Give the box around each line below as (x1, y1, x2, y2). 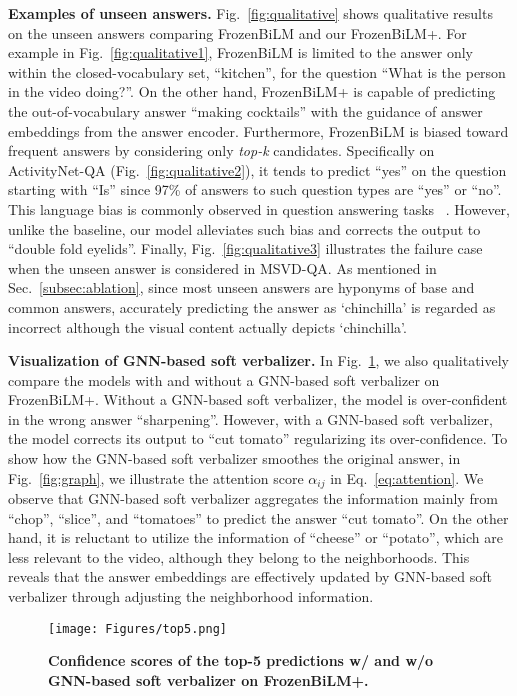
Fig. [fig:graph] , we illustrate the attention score (8, 467, 304, 488)
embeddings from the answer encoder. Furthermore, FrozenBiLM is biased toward (8, 120, 509, 141)
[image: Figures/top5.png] (48, 621, 227, 636)
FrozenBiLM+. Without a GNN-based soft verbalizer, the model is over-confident (8, 389, 508, 410)
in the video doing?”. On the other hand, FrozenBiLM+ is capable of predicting (8, 81, 496, 102)
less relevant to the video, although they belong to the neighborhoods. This (8, 546, 470, 567)
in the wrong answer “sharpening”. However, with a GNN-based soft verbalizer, (8, 408, 493, 429)
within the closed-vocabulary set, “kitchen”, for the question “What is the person (8, 61, 506, 82)
